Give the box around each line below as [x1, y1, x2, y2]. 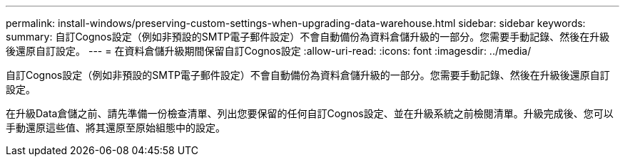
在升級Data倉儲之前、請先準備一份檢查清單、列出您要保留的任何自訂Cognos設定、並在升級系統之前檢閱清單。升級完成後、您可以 [6, 107, 614, 119]
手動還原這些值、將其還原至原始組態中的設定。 [6, 121, 225, 134]
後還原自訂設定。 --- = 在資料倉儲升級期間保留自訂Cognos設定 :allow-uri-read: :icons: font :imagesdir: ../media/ [6, 45, 532, 57]
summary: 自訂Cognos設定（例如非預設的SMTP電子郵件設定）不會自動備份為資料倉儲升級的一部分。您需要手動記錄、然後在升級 [6, 31, 610, 43]
